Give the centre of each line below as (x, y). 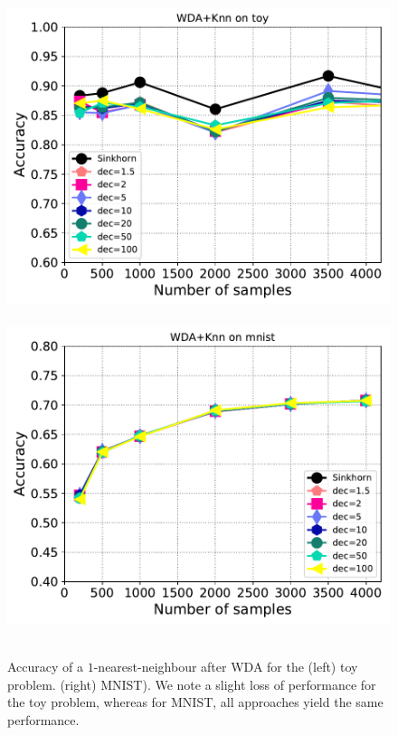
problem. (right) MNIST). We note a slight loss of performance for (192, 684)
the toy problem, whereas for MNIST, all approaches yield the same (195, 702)
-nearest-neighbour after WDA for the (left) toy (226, 667)
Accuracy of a (46, 667)
